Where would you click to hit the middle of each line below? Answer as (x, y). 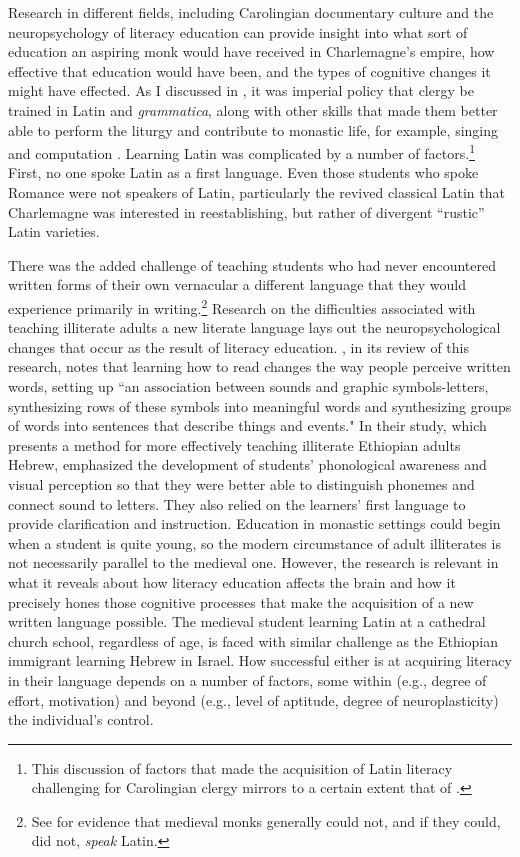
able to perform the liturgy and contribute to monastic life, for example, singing (253, 129)
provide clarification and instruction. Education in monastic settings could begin (254, 523)
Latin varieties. (54, 231)
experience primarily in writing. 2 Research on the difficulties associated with (242, 306)
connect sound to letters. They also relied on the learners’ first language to (237, 503)
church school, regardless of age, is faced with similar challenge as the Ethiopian (253, 640)
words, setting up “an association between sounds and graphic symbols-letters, (248, 386)
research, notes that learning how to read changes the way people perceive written (259, 366)
